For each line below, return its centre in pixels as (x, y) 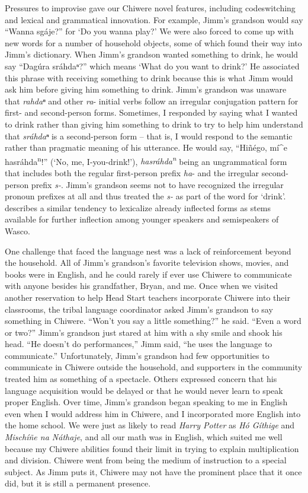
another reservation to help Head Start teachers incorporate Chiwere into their (147, 297)
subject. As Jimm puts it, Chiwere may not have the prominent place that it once (153, 471)
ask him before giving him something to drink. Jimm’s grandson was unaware (146, 89)
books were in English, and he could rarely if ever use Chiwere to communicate (148, 274)
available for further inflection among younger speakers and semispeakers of (142, 219)
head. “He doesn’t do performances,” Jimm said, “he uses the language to (139, 344)
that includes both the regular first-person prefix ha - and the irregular (132, 172)
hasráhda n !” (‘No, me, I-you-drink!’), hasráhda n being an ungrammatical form (146, 160)
